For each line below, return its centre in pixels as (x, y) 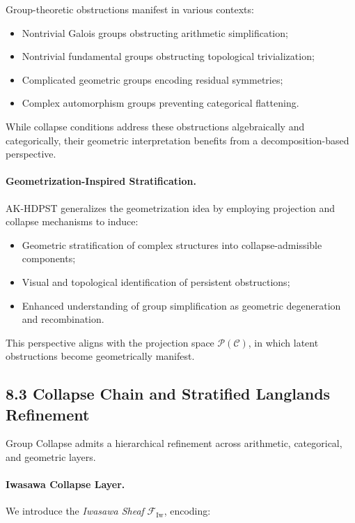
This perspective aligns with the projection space (110, 342)
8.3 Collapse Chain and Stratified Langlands (168, 394)
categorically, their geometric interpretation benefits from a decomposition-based (177, 140)
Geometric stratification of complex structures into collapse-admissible (172, 244)
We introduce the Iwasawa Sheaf (75, 511)
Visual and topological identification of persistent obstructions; (156, 281)
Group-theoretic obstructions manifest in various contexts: (130, 9)
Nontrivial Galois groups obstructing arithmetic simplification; (155, 32)
